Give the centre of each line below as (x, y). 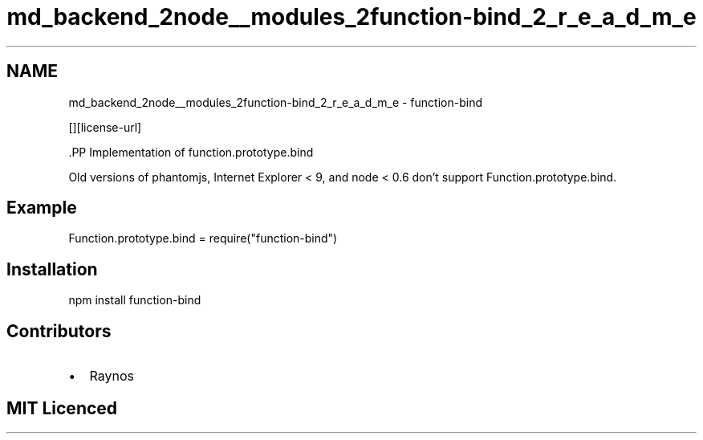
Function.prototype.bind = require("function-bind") (203, 238)
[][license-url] (105, 127)
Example (42, 208)
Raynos (112, 376)
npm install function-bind (135, 300)
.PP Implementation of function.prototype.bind (191, 152)
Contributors (59, 331)
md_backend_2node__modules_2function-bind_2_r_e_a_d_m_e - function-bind (275, 102)
